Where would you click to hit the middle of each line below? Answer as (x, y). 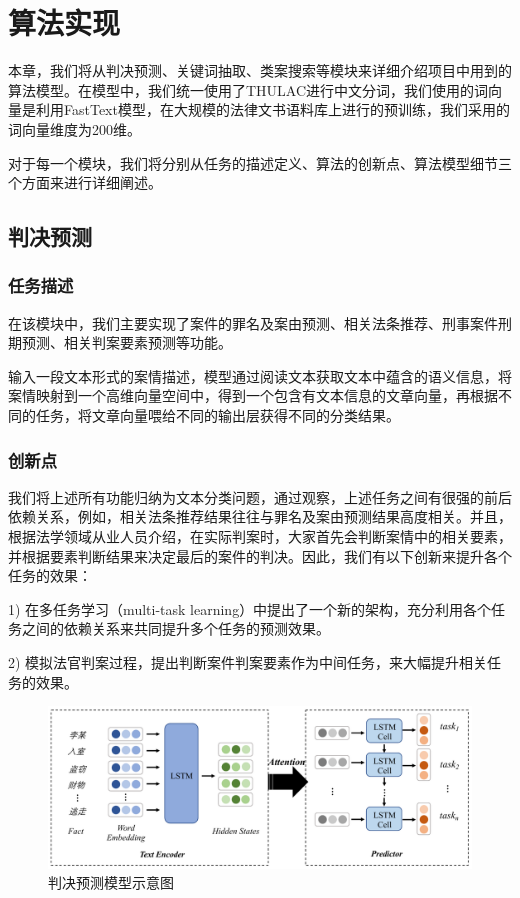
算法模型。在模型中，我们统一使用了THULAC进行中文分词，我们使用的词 (248, 89)
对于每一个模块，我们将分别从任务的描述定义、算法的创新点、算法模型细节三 (260, 162)
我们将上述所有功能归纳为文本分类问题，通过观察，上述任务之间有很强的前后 (260, 496)
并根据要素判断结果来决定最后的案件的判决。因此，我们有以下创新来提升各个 (260, 555)
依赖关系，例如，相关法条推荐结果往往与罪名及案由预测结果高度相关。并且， (260, 516)
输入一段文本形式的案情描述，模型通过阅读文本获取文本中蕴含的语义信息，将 (260, 375)
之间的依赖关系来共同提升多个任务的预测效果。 (175, 628)
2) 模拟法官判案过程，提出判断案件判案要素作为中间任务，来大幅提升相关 (248, 662)
